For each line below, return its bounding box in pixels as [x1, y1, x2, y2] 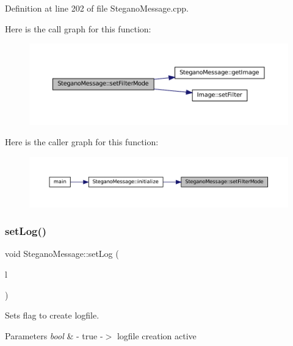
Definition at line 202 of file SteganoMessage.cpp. [5, 2, 189, 14]
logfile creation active [117, 329, 197, 342]
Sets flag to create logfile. [5, 309, 99, 322]
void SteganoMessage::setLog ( [5, 247, 119, 260]
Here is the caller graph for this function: [5, 135, 159, 148]
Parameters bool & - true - [5, 329, 103, 342]
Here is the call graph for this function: [5, 22, 151, 35]
